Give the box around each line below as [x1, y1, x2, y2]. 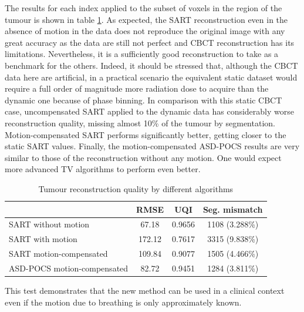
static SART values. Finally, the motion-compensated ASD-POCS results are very [5, 140, 300, 152]
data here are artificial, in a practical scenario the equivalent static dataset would [5, 71, 298, 83]
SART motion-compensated [9, 247, 108, 260]
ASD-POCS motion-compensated [9, 261, 129, 274]
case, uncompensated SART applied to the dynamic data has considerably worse [5, 105, 294, 118]
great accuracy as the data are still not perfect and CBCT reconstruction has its [5, 36, 295, 48]
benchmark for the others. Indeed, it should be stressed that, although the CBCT [5, 59, 298, 71]
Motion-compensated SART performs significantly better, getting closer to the [5, 128, 286, 140]
